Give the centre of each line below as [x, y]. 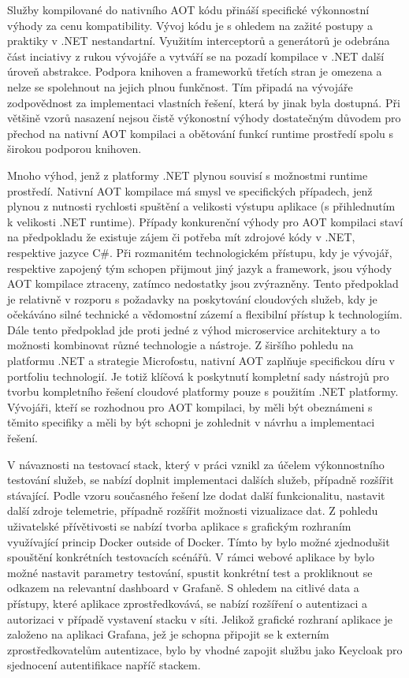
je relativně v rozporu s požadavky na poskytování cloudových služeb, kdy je [192, 298]
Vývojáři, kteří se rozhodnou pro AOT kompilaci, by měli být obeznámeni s [190, 406]
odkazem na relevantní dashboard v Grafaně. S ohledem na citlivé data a [183, 588]
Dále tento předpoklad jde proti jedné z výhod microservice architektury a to [194, 329]
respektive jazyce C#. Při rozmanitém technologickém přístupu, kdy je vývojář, [200, 252]
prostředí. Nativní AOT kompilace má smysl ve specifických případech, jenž [190, 190]
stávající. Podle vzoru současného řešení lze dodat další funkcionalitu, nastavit [196, 495]
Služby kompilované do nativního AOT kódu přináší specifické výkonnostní [188, 9]
